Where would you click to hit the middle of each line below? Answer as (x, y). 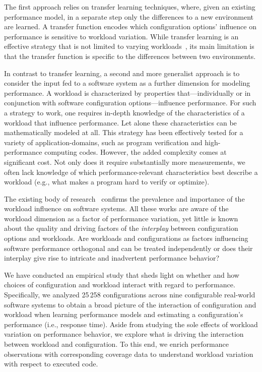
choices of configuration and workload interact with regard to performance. (120, 285)
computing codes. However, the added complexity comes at (136, 152)
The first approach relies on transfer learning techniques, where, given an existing (130, 7)
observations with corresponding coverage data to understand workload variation (129, 354)
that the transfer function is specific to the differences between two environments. (130, 56)
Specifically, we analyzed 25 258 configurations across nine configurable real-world (130, 295)
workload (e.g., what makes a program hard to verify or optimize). (107, 182)
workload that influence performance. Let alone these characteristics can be (120, 122)
